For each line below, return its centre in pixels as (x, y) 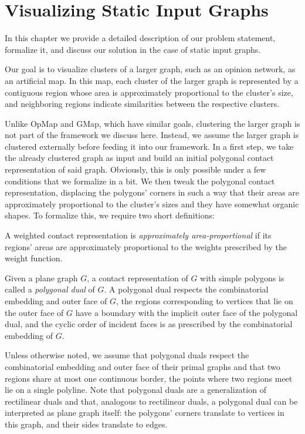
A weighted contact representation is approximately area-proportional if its (138, 235)
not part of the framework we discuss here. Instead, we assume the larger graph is (152, 135)
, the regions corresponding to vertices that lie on (204, 301)
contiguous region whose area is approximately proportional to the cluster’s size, (149, 92)
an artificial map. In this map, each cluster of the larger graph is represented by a (152, 80)
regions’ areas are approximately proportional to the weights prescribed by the (146, 246)
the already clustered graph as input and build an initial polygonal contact (139, 158)
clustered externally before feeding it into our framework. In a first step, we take (149, 146)
